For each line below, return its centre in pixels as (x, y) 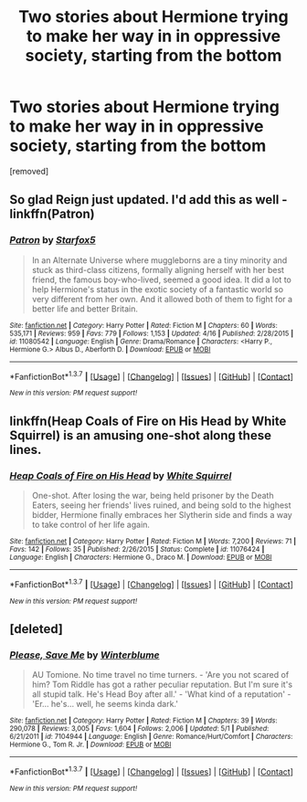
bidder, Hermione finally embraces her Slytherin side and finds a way (162, 514)
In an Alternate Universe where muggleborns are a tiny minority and (159, 260)
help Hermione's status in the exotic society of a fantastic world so (158, 289)
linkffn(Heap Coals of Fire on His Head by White (148, 421)
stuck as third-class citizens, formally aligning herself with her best (158, 269)
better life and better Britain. (85, 309)
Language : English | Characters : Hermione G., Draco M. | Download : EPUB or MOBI (141, 557)
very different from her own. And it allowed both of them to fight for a (162, 299)
